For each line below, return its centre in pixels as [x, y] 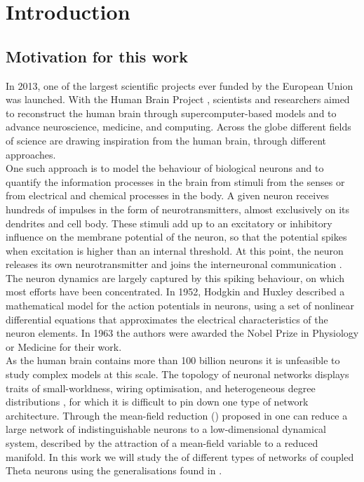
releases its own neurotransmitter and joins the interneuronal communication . [174, 264]
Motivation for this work [97, 56]
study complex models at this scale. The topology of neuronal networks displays [177, 374]
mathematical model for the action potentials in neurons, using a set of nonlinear [180, 306]
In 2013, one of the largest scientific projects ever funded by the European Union [180, 85]
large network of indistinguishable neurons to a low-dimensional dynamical [166, 429]
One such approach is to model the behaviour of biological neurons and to [165, 168]
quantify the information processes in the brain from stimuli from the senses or [175, 181]
